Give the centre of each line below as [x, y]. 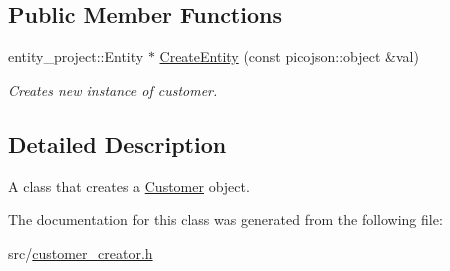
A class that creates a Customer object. [129, 185]
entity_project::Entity [76, 56]
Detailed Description [117, 143]
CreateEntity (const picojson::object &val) [289, 56]
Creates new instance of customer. [113, 89]
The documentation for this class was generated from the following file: [225, 219]
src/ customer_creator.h [80, 252]
